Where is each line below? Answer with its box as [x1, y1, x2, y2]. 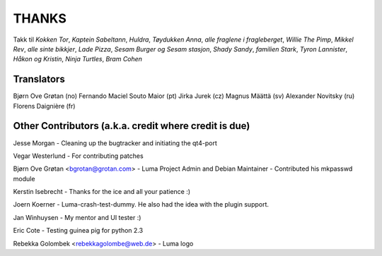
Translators [13, 73, 65, 85]
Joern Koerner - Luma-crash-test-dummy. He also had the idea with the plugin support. [13, 200, 269, 209]
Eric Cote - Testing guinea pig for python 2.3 [13, 226, 144, 235]
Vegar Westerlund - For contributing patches [13, 152, 144, 160]
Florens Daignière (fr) [13, 102, 76, 110]
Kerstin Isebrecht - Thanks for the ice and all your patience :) [13, 188, 191, 196]
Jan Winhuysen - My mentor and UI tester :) [13, 213, 141, 221]
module [13, 174, 35, 183]
